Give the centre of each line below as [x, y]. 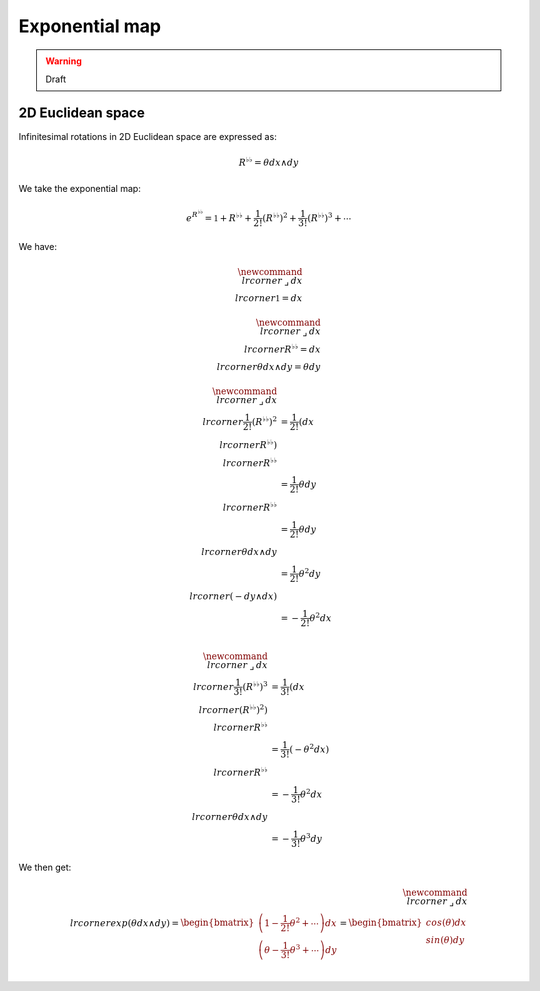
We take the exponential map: [80, 189]
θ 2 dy [310, 572]
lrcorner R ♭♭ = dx [282, 348]
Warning [63, 61]
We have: [37, 247]
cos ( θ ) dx [446, 923]
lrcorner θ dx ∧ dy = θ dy [268, 367]
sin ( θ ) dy [445, 940]
